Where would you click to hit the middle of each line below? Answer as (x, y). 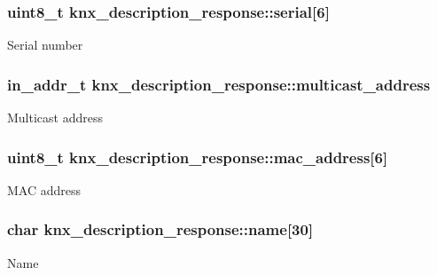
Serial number (45, 45)
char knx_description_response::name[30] (160, 229)
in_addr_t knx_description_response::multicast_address (219, 84)
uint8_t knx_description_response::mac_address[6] (198, 157)
